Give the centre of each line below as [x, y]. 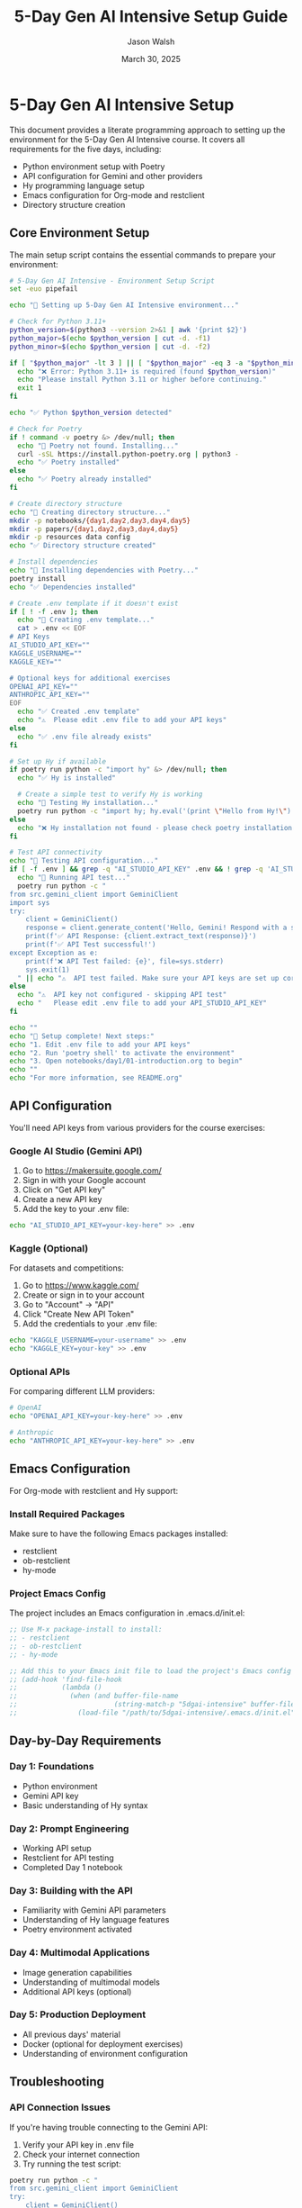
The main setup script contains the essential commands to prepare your [142, 255]
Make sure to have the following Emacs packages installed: [119, 1534]
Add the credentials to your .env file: [89, 1324]
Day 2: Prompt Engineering [69, 1828]
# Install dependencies [54, 562]
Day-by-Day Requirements [85, 1741]
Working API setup [57, 1848]
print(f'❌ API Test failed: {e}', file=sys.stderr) [125, 961]
